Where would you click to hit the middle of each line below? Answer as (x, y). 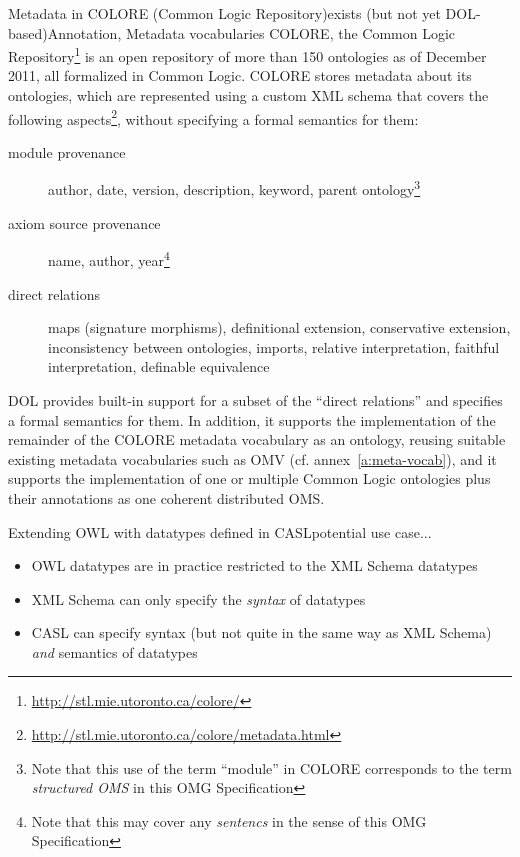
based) (28, 32)
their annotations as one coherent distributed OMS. (166, 497)
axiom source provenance (84, 222)
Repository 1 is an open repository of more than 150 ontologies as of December (247, 54)
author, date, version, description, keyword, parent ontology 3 (234, 188)
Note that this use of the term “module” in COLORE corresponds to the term (271, 767)
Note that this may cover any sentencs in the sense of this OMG (229, 820)
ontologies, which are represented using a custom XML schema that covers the (248, 95)
